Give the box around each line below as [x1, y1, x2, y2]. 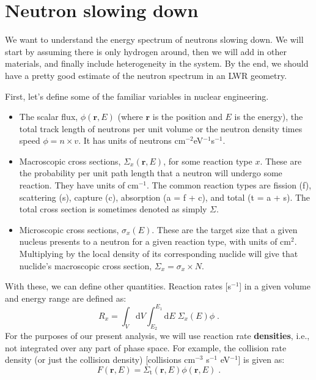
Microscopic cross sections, [19, 223, 119, 236]
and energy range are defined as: [5, 291, 127, 304]
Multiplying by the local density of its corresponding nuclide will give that [19, 247, 298, 260]
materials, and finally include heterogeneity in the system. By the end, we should [5, 57, 309, 70]
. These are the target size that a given [152, 223, 298, 236]
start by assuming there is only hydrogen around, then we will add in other [5, 45, 287, 58]
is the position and [152, 110, 222, 123]
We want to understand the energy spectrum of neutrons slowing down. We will [5, 33, 304, 46]
